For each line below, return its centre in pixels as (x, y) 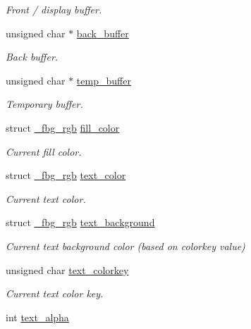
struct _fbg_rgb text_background (80, 222)
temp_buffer (104, 80)
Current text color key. (55, 293)
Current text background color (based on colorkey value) (125, 246)
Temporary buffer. (44, 104)
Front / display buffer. (54, 9)
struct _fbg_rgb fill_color (63, 127)
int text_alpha (37, 317)
